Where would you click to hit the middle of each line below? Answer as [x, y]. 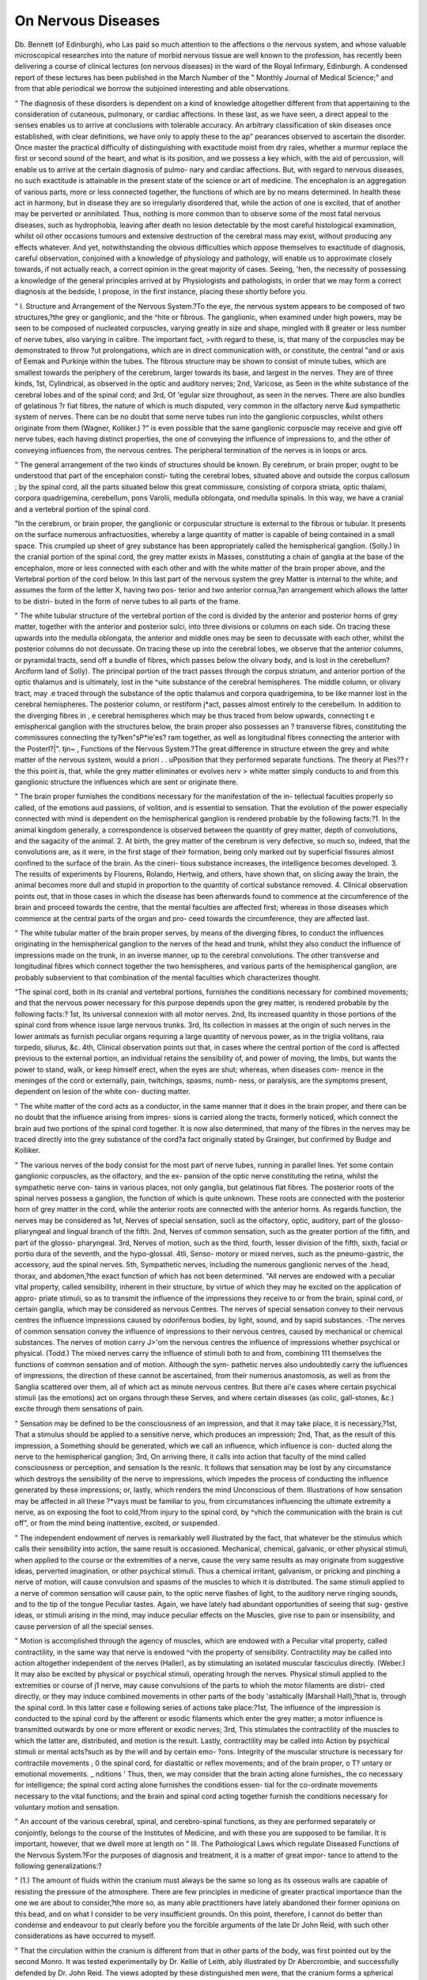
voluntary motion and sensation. [67, 1807]
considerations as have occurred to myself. [85, 1936]
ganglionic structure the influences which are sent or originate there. [127, 782]
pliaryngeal [33, 1232]
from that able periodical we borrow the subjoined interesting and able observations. [152, 89]
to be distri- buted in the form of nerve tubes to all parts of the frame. [128, 601]
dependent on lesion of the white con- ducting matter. [103, 1091]
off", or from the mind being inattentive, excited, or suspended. [117, 1523]
